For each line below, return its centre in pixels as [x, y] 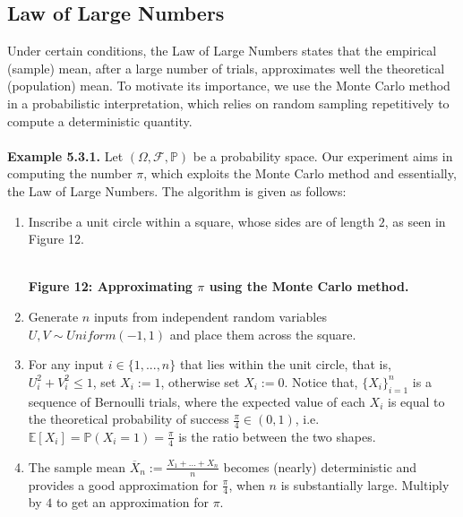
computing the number [70, 173]
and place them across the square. [263, 334]
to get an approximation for [132, 502]
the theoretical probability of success [129, 419]
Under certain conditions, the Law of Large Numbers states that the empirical [222, 51]
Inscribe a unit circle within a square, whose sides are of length [201, 221]
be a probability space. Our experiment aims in [323, 155]
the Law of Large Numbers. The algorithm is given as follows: [177, 190]
